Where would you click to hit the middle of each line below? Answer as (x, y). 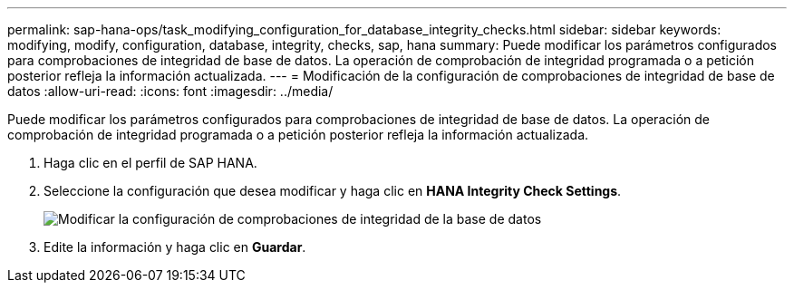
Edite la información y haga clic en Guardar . (175, 247)
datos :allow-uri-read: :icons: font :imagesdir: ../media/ (170, 91)
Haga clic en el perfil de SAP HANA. (150, 163)
